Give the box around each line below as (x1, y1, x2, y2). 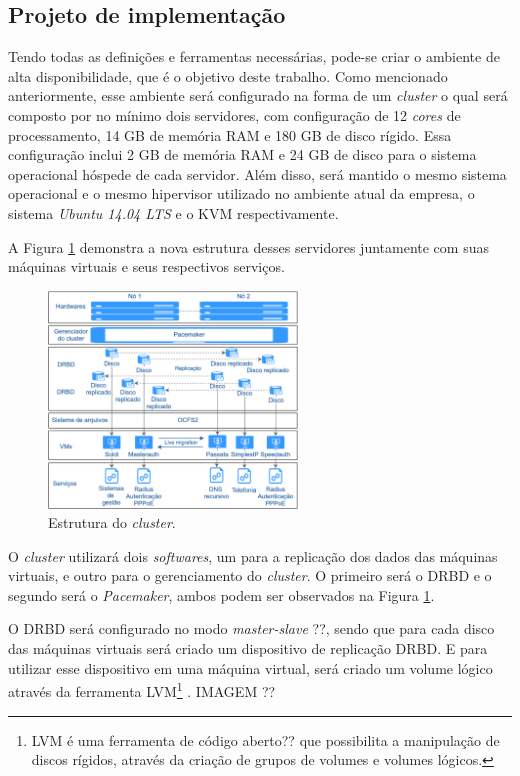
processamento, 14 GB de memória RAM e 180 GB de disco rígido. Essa (8, 124, 452, 145)
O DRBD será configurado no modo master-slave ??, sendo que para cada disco (8, 618, 495, 639)
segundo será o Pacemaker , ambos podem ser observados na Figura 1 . (8, 584, 435, 605)
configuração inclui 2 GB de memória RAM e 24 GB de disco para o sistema (8, 144, 477, 165)
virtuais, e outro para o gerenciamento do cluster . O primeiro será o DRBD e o (8, 565, 492, 586)
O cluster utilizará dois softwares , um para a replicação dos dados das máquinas (8, 545, 498, 566)
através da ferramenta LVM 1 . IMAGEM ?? (8, 678, 276, 701)
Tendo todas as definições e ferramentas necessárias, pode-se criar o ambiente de (8, 46, 500, 67)
